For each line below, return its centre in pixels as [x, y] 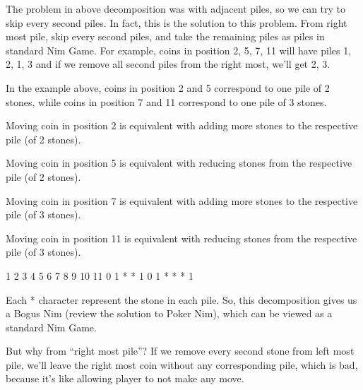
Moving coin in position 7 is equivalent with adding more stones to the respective [182, 200]
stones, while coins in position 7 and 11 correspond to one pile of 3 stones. [166, 101]
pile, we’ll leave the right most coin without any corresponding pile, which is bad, [182, 364]
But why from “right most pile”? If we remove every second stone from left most [180, 351]
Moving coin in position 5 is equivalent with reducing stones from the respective [179, 163]
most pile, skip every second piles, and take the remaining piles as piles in [165, 36]
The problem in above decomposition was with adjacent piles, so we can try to [176, 8]
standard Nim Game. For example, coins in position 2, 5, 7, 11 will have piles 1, [179, 50]
